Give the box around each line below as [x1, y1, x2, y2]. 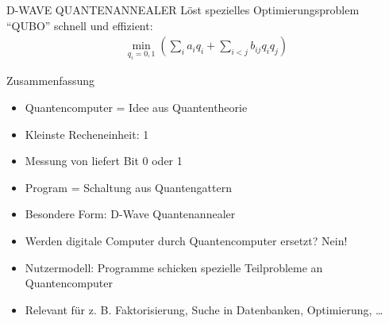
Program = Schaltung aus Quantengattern [25, 179, 232, 195]
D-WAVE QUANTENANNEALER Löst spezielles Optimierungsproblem [6, 2, 360, 17]
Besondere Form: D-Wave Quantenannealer [25, 206, 236, 222]
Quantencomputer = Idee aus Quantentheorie [25, 98, 248, 115]
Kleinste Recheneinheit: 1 [25, 125, 149, 142]
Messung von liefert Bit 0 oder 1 [25, 152, 183, 169]
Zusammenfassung [6, 72, 95, 89]
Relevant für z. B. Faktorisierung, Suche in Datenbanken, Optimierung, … [25, 301, 383, 317]
